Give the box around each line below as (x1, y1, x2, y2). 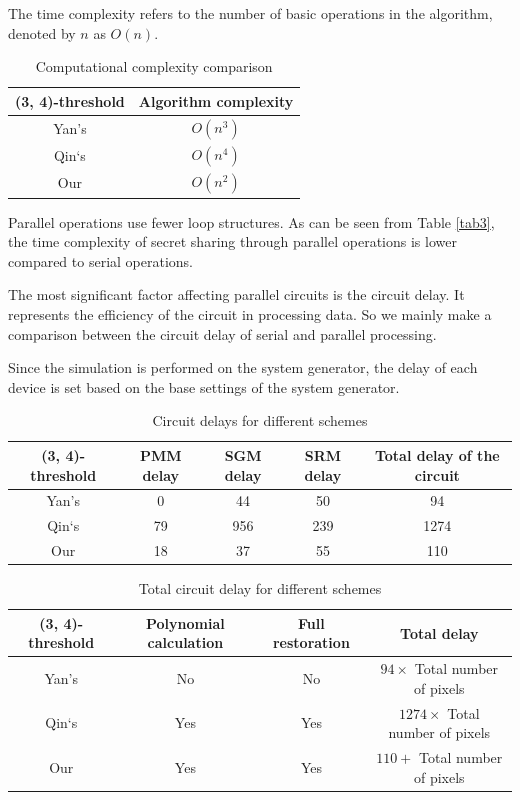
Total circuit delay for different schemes (138, 578, 382, 599)
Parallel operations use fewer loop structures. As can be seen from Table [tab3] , (8, 211, 495, 232)
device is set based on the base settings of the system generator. (8, 376, 400, 397)
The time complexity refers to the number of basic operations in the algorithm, (8, 3, 493, 23)
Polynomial (146, 612, 225, 633)
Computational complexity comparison (35, 56, 273, 77)
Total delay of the (374, 444, 500, 465)
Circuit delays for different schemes (152, 410, 368, 431)
